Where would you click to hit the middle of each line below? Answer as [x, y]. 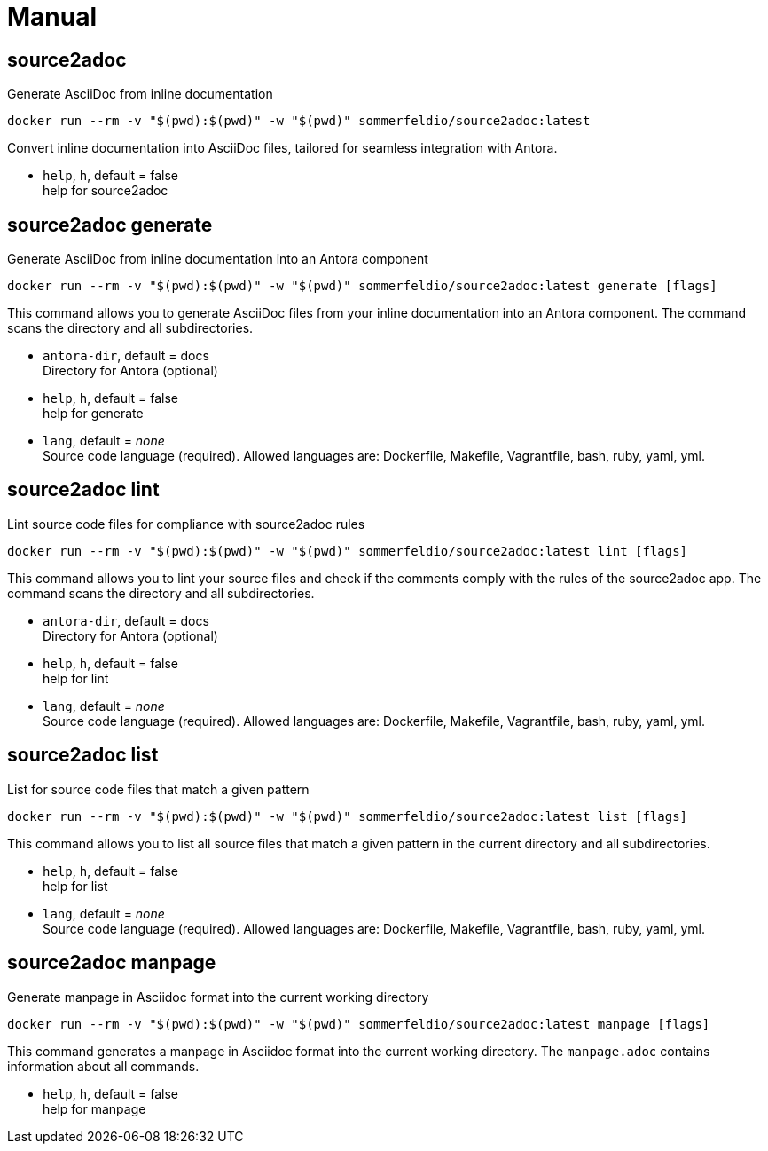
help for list [75, 886]
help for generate [93, 414]
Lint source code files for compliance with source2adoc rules [186, 524]
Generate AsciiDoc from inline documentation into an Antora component [218, 259]
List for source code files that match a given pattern [158, 789]
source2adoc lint [83, 490]
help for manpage [94, 1108]
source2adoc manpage [112, 963]
